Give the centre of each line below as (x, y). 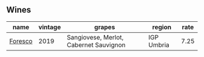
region (162, 27)
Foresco (21, 41)
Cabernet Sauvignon (96, 45)
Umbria (159, 45)
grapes (104, 27)
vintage (50, 27)
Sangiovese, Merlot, (95, 37)
